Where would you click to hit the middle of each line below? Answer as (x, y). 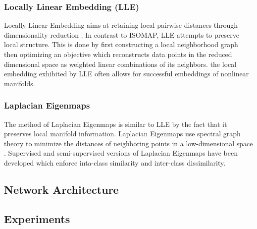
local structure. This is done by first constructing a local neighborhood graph (121, 44)
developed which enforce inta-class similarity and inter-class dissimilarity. (115, 162)
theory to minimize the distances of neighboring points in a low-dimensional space (128, 143)
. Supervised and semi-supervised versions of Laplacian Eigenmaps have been (121, 153)
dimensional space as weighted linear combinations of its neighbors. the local (120, 64)
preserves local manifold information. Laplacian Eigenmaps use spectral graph (122, 134)
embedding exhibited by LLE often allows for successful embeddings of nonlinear (127, 74)
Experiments (37, 218)
